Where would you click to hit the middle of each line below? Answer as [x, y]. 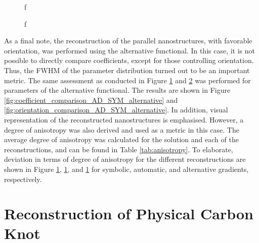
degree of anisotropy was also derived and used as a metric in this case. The [122, 129]
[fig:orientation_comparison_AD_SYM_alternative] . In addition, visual [116, 110]
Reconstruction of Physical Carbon [129, 214]
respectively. [23, 179]
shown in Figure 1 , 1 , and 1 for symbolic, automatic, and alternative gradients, [126, 169]
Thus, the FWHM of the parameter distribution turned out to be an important [127, 70]
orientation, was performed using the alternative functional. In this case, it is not [130, 50]
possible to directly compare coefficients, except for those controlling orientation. [129, 60]
